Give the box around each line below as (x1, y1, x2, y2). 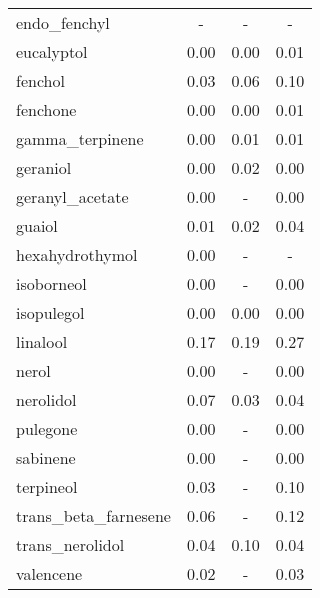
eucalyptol (16, 40, 88, 63)
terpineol (16, 475, 78, 498)
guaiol (16, 214, 58, 237)
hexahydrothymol (16, 243, 138, 266)
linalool (16, 330, 68, 353)
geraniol (16, 156, 72, 179)
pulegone (16, 417, 78, 440)
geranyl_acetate (16, 185, 129, 208)
